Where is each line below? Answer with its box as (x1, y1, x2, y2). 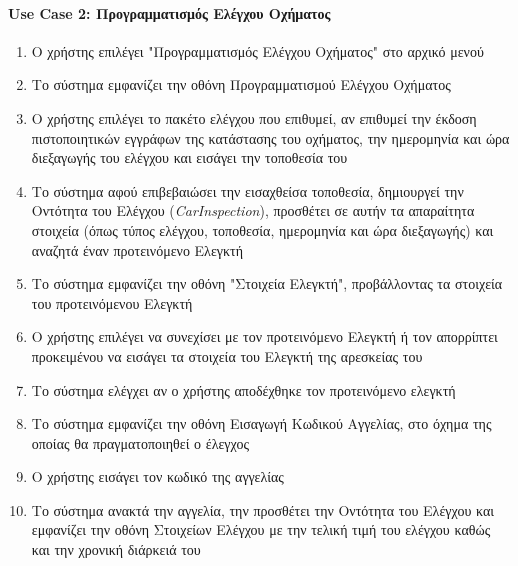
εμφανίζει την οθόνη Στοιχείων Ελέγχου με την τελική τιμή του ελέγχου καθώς (31, 519, 491, 540)
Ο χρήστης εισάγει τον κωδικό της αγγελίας (31, 466, 284, 487)
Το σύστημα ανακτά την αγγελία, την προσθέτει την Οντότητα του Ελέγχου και (31, 499, 495, 520)
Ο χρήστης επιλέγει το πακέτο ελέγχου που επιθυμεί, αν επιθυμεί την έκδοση (31, 107, 477, 128)
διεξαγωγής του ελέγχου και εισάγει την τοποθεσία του (31, 147, 348, 168)
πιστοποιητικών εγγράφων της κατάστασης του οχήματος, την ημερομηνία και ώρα (31, 127, 510, 148)
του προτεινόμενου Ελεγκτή (31, 292, 193, 313)
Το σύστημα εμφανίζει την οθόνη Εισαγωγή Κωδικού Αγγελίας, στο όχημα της (31, 413, 492, 434)
